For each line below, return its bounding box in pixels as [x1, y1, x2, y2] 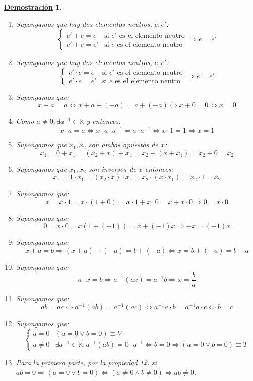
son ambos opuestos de [88, 139, 158, 150]
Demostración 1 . [4, 2, 62, 12]
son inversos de [88, 163, 136, 174]
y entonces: [86, 116, 121, 126]
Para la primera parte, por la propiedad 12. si [16, 357, 157, 367]
